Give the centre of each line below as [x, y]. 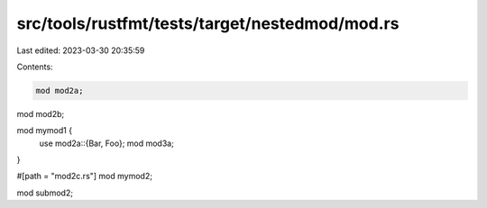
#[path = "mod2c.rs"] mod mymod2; [85, 176]
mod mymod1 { [44, 131]
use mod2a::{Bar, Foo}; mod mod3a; [107, 143]
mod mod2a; [60, 90]
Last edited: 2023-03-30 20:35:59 [81, 50]
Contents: [35, 67]
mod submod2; [45, 193]
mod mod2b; [41, 113]
